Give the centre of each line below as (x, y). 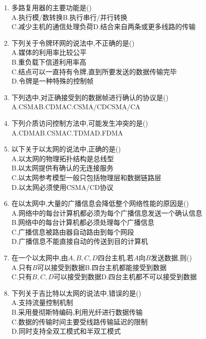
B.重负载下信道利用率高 (49, 61)
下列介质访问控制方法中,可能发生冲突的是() (80, 123)
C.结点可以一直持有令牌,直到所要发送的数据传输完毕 (94, 71)
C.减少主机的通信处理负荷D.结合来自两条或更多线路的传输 (103, 26)
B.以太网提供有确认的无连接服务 (62, 168)
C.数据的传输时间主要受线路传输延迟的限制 (79, 321)
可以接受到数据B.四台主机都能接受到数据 (102, 267)
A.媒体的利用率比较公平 (49, 52)
